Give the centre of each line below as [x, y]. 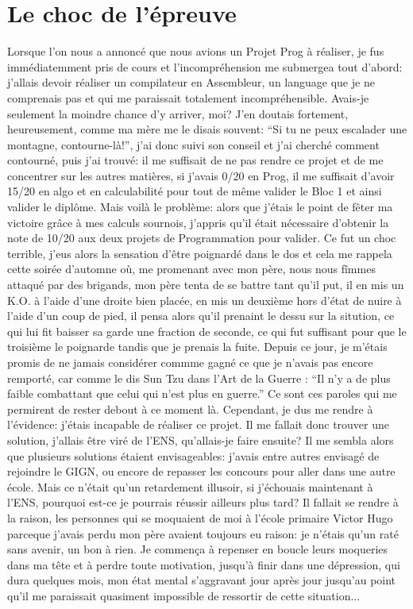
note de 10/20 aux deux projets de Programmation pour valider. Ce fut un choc [202, 238]
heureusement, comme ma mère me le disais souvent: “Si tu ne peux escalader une [207, 129]
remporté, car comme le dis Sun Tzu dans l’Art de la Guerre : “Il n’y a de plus [199, 378]
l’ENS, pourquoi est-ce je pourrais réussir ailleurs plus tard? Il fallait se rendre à [203, 502]
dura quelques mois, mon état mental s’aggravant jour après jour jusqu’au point [202, 580]
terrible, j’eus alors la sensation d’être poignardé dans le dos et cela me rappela [200, 253]
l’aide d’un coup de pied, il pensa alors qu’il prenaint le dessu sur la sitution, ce [201, 316]
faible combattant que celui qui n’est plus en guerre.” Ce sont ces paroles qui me [202, 393]
